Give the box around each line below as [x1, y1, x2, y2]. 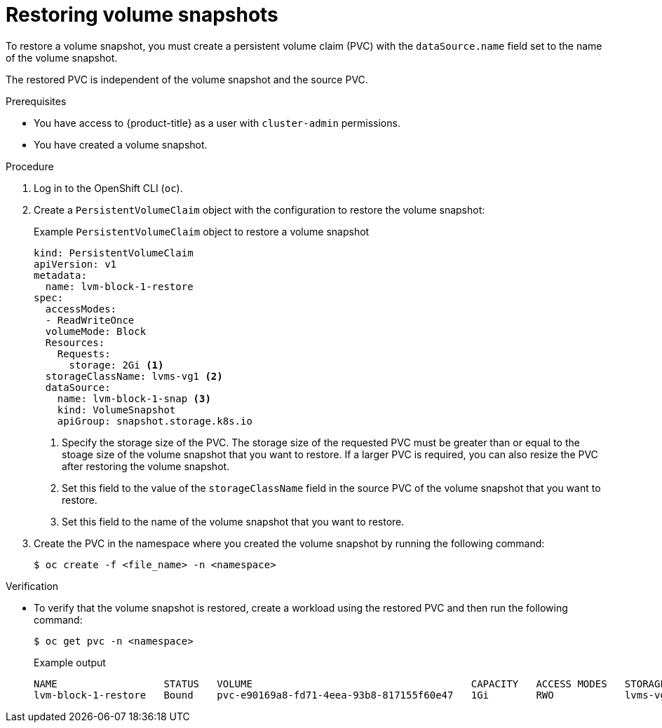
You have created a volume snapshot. [34, 138, 208, 151]
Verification [6, 579, 59, 592]
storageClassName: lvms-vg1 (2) [45, 370, 223, 382]
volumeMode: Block [45, 325, 147, 337]
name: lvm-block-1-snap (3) [57, 392, 211, 404]
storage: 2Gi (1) [69, 359, 164, 371]
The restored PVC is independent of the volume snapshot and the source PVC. [6, 73, 368, 85]
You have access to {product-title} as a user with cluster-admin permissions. [34, 116, 400, 129]
